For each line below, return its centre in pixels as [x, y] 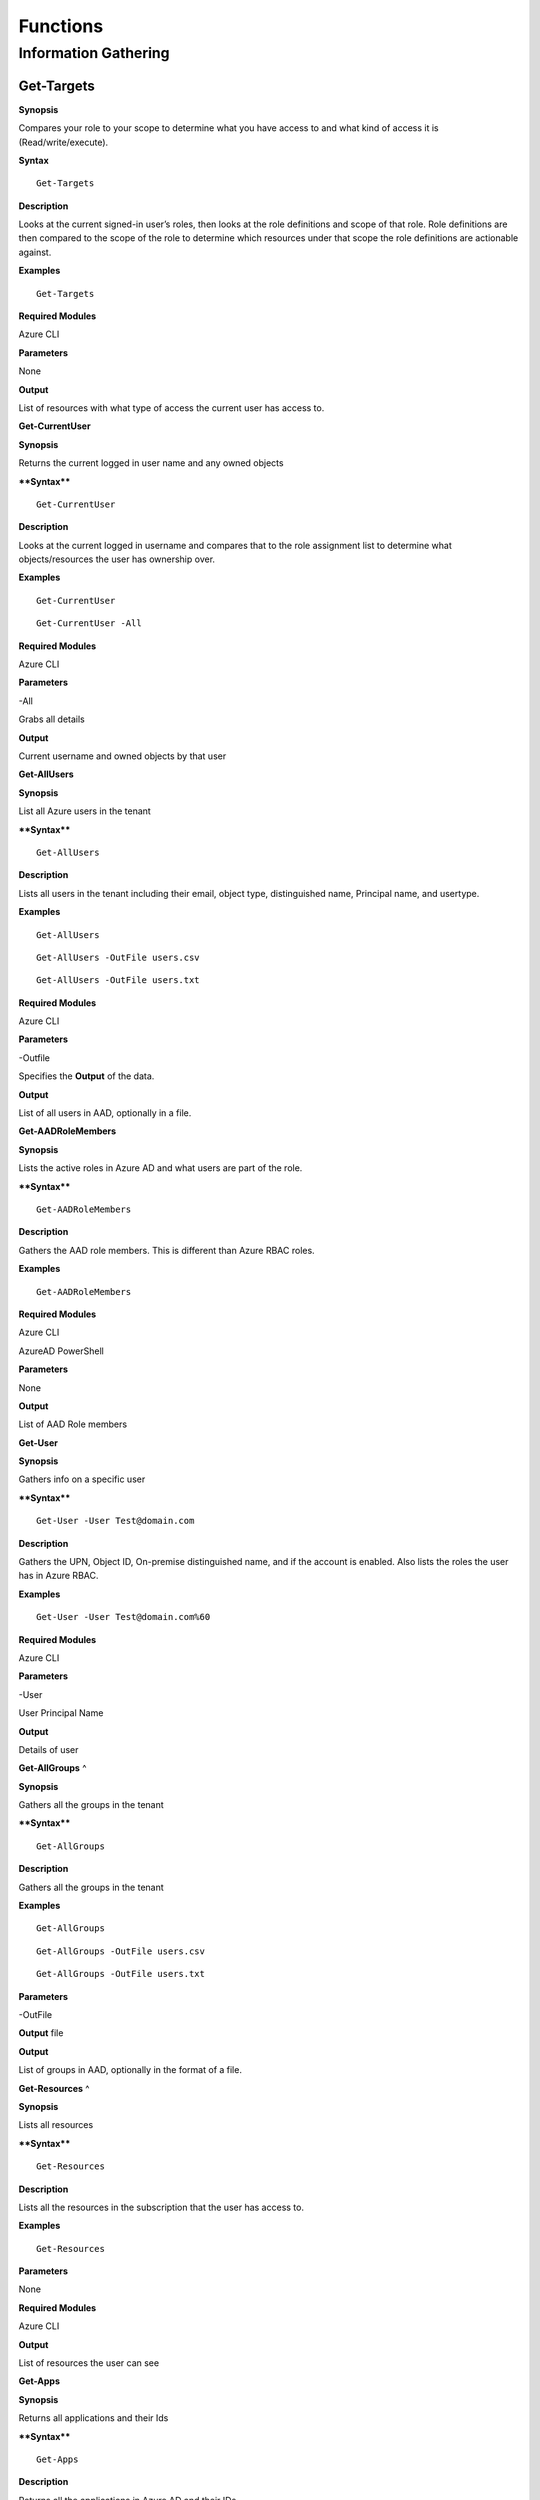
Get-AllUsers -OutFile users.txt [118, 980]
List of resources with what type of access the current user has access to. [171, 407]
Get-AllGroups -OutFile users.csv [120, 1951]
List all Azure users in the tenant [85, 811]
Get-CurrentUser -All [89, 623]
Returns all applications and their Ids [93, 2418]
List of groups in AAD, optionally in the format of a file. [130, 2070]
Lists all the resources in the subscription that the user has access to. [161, 2207]
